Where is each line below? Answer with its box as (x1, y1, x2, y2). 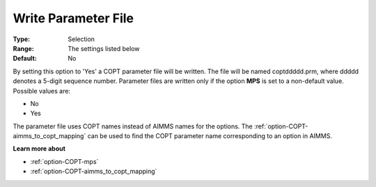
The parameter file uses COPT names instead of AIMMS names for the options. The (13, 122, 253, 130)
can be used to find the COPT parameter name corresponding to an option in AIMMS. (87, 132, 332, 140)
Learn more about (13, 144, 66, 153)
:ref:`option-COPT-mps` (30, 157, 99, 165)
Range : (13, 44, 34, 52)
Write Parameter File (13, 10, 134, 26)
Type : (13, 35, 31, 43)
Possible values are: (13, 87, 71, 95)
